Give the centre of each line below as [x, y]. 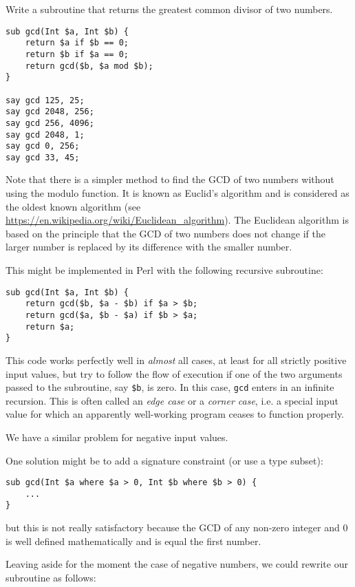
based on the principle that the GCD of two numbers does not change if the [165, 233]
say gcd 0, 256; [43, 146]
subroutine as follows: [51, 577]
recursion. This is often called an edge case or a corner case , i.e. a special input [172, 400]
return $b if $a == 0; [77, 54]
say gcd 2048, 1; [45, 135]
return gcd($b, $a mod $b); [89, 66]
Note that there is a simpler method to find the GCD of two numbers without [170, 179]
